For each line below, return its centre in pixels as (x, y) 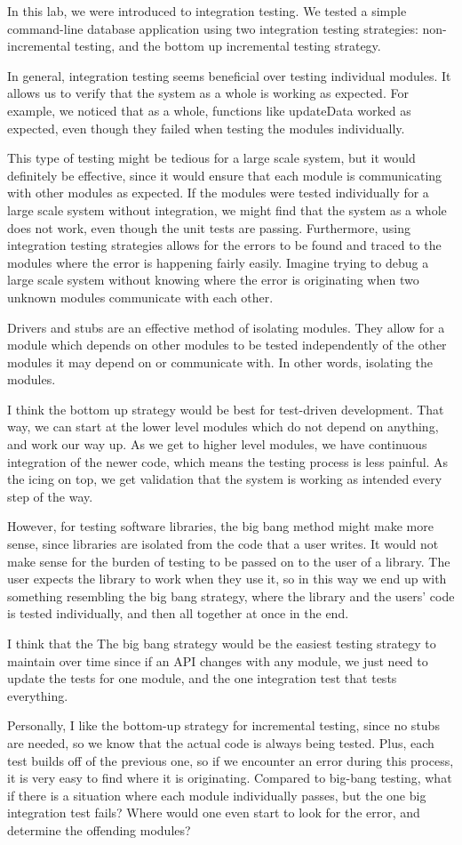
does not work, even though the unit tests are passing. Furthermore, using (209, 227)
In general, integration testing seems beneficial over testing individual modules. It (229, 75)
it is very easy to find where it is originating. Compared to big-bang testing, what (230, 778)
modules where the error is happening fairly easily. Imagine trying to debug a (218, 262)
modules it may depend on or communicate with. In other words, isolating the (220, 362)
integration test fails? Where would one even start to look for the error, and (214, 813)
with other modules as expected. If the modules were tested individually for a (218, 193)
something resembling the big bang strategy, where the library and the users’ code (231, 596)
